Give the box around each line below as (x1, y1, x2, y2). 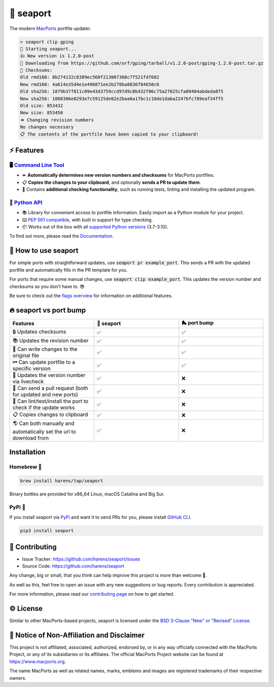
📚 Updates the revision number (12, 337, 89, 344)
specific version (12, 365, 51, 372)
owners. (9, 675, 26, 681)
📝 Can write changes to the (12, 345, 78, 352)
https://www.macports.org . (9, 658, 66, 665)
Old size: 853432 (20, 103, 63, 109)
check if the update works (12, 404, 75, 411)
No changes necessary (20, 124, 74, 130)
